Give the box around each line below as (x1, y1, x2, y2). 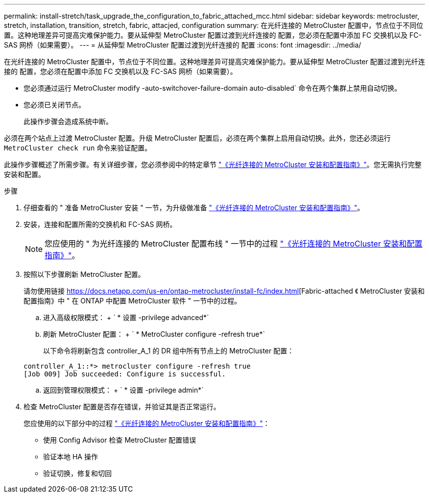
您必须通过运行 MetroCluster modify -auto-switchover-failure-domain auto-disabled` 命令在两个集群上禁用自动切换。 (24, 84, 402, 92)
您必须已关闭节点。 (24, 100, 85, 109)
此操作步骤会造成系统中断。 (24, 117, 113, 125)
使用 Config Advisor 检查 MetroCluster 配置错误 (43, 436, 196, 444)
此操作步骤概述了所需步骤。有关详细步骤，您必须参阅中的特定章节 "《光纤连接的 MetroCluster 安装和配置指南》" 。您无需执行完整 (4, 160, 422, 169)
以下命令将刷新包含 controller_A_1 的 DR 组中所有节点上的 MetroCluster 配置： (43, 347, 294, 355)
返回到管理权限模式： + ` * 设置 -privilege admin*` (43, 386, 204, 394)
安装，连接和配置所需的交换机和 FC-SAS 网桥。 (24, 220, 177, 228)
